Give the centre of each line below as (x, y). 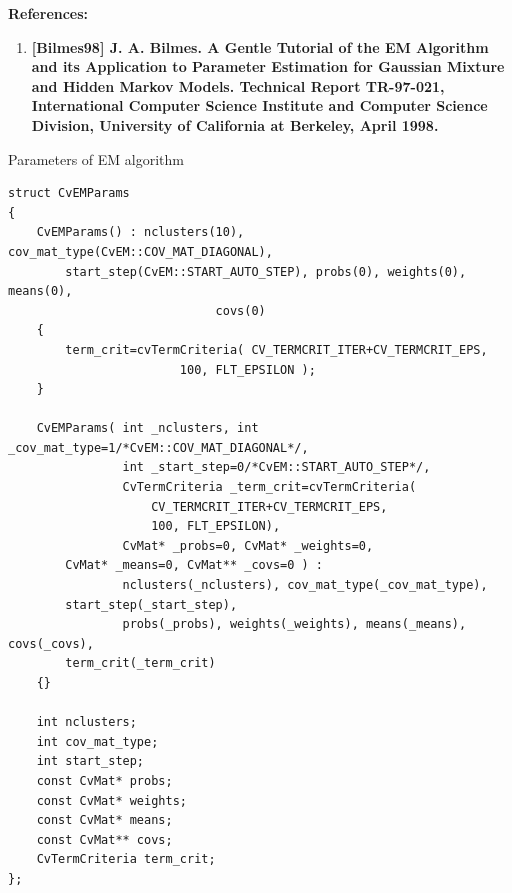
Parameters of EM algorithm (96, 158)
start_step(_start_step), (151, 604)
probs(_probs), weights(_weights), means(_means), (294, 624)
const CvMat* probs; (104, 780)
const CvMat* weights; (111, 800)
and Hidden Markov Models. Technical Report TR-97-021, (238, 85)
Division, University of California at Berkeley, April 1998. (235, 124)
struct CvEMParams (69, 193)
